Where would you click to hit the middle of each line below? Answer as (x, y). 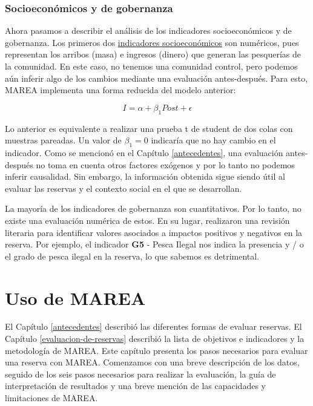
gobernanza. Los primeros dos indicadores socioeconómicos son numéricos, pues (152, 42)
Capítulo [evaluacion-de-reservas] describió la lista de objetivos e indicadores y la (155, 339)
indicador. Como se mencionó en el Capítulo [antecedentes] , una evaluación (144, 152)
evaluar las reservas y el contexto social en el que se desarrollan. (124, 188)
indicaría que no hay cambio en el (213, 140)
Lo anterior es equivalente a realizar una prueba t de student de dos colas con (149, 128)
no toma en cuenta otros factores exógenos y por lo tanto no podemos (165, 164)
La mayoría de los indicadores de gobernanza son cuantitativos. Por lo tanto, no (153, 208)
